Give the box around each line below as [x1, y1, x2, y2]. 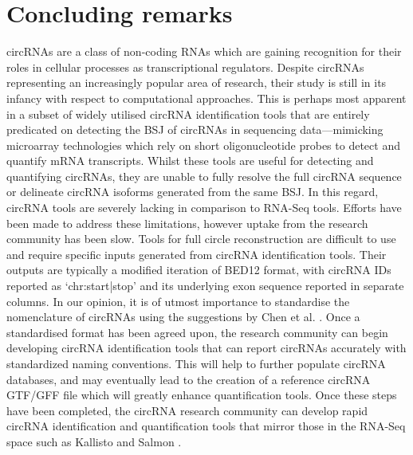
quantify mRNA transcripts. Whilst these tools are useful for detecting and [6, 152, 374, 169]
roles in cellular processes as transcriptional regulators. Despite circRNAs [6, 58, 364, 75]
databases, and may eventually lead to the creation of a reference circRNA [6, 371, 371, 387]
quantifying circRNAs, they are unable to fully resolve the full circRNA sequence [6, 167, 402, 184]
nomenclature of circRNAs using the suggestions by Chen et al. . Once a [6, 308, 360, 325]
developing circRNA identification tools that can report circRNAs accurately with [6, 339, 407, 356]
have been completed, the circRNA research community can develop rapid [6, 402, 368, 418]
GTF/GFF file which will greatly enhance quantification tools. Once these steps [6, 386, 397, 403]
